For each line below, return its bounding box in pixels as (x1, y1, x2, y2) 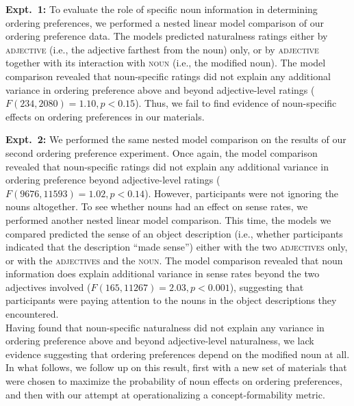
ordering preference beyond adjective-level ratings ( (5, 173, 220, 187)
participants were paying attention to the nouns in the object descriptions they (5, 293, 337, 307)
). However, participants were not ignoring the (144, 186, 339, 200)
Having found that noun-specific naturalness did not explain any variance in (5, 320, 325, 334)
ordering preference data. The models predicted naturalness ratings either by (5, 29, 328, 43)
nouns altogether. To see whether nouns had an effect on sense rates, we (5, 199, 308, 214)
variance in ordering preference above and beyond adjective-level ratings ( (5, 82, 315, 97)
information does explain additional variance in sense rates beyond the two (5, 266, 320, 281)
